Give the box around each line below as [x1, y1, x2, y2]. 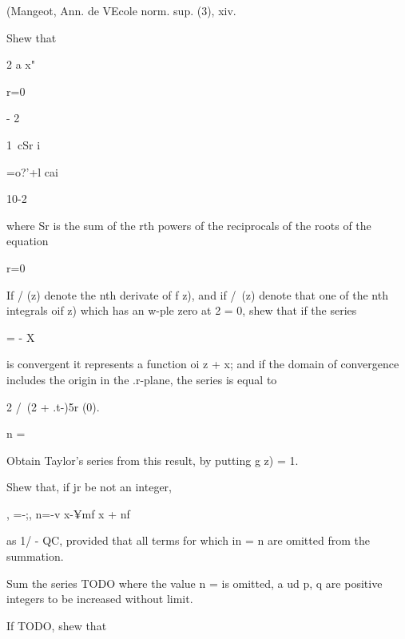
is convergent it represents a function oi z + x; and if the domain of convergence [6, 355, 399, 372]
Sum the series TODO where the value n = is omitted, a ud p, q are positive [6, 574, 383, 591]
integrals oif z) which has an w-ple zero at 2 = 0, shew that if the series [6, 302, 357, 319]
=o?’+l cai [6, 163, 58, 180]
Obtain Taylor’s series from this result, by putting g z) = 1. [6, 451, 299, 468]
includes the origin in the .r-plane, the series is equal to [6, 371, 277, 387]
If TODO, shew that [6, 617, 107, 633]
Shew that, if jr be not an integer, [6, 478, 172, 495]
